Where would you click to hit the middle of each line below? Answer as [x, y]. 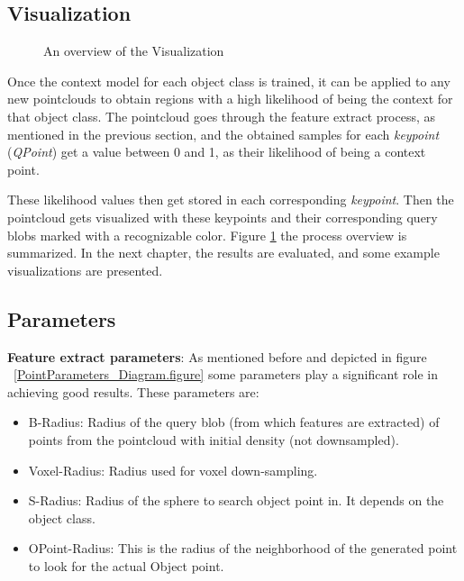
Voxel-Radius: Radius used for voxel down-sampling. [173, 470]
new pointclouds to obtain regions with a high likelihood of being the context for [230, 99]
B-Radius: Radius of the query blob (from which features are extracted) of [234, 422]
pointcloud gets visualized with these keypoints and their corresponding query [223, 217]
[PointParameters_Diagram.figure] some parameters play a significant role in [226, 374]
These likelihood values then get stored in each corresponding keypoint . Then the [231, 200]
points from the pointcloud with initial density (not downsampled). [214, 439]
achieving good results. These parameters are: [133, 391]
